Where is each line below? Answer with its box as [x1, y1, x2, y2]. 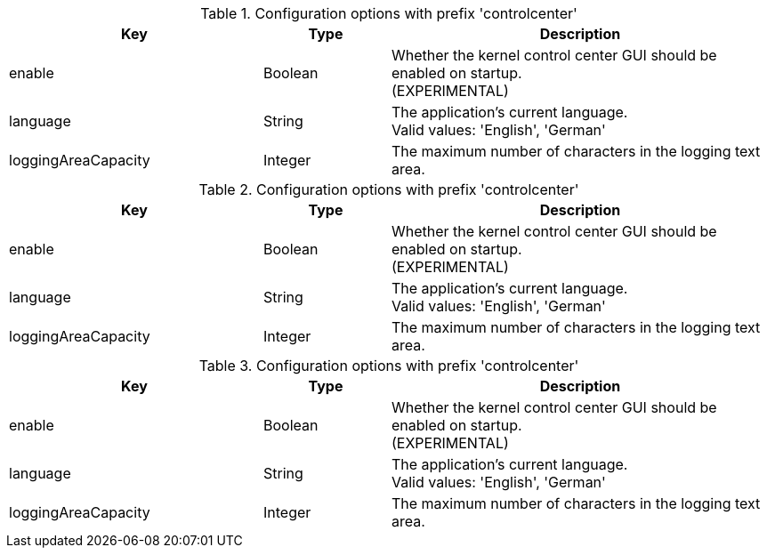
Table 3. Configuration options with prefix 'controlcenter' [198, 357, 579, 374]
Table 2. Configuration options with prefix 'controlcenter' [198, 181, 579, 198]
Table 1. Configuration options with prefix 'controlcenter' [200, 4, 577, 22]
